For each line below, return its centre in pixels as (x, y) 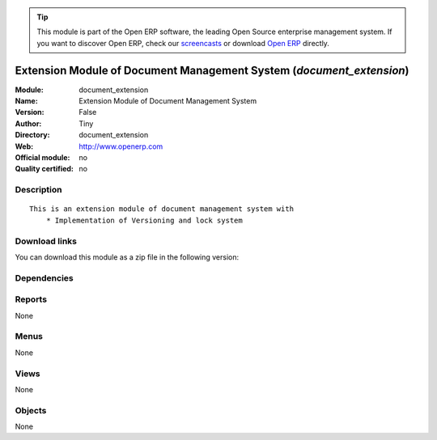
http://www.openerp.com (121, 146)
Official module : (42, 158)
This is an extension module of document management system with (162, 209)
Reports (31, 299)
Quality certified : (45, 169)
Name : (26, 101)
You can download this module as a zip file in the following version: (127, 257)
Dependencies (45, 277)
